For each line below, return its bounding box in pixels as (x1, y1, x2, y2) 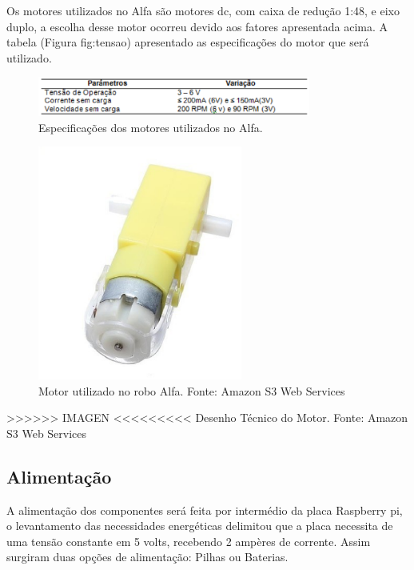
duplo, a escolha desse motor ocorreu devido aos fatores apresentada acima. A (6, 18, 388, 34)
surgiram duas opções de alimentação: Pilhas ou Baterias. (6, 548, 289, 565)
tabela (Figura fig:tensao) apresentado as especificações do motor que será (6, 34, 369, 50)
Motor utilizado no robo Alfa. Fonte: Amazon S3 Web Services (38, 382, 345, 399)
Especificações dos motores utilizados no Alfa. (38, 118, 263, 135)
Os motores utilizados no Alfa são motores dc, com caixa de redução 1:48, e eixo (6, 2, 400, 18)
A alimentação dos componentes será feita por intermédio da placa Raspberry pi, (6, 501, 403, 518)
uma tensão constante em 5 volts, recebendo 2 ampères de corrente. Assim (6, 532, 371, 549)
